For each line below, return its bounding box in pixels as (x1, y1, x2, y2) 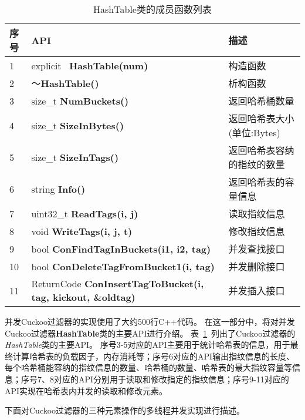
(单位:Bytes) (228, 126, 280, 139)
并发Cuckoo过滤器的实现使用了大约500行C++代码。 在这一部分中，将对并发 (5, 315, 295, 327)
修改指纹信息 (228, 224, 285, 238)
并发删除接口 (228, 260, 285, 273)
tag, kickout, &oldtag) (31, 290, 135, 304)
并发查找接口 (228, 242, 285, 256)
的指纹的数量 (228, 157, 285, 171)
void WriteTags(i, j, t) (31, 224, 133, 238)
